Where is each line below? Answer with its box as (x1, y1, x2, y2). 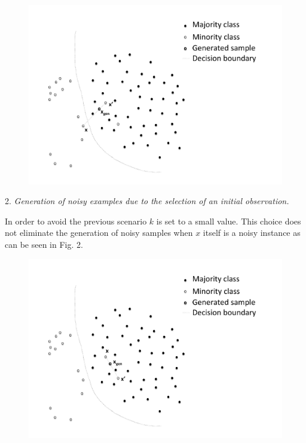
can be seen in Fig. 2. (5, 238, 83, 251)
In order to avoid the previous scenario (5, 214, 147, 227)
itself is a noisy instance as (203, 226, 301, 239)
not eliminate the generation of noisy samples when (5, 226, 193, 239)
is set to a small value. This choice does (156, 214, 301, 227)
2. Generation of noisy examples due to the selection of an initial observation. (5, 195, 289, 207)
